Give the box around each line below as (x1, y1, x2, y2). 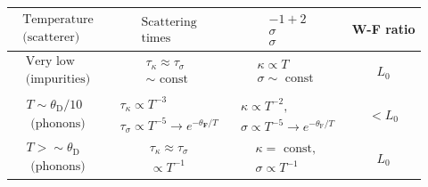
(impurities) (25, 72, 91, 85)
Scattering (141, 16, 197, 29)
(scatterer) (22, 31, 80, 45)
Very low (25, 54, 75, 68)
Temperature (22, 13, 94, 27)
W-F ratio (351, 20, 416, 38)
